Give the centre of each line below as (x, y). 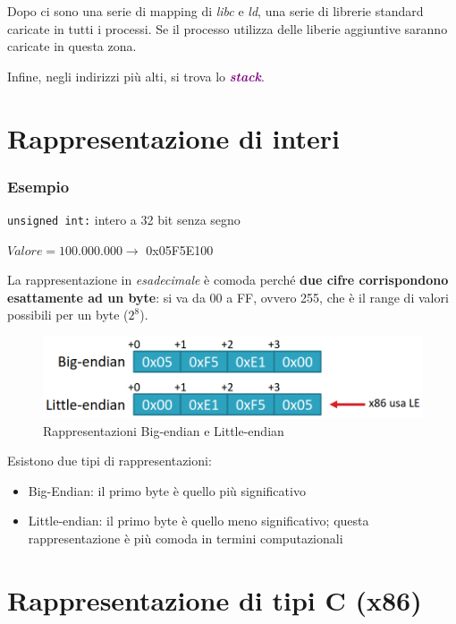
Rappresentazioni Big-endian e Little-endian (164, 430)
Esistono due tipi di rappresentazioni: (110, 461)
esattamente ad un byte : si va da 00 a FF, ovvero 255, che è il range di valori (228, 297)
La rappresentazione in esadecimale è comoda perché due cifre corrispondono (228, 280)
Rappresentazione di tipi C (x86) (215, 599)
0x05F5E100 (180, 249)
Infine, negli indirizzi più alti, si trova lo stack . (136, 76)
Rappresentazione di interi (173, 137)
